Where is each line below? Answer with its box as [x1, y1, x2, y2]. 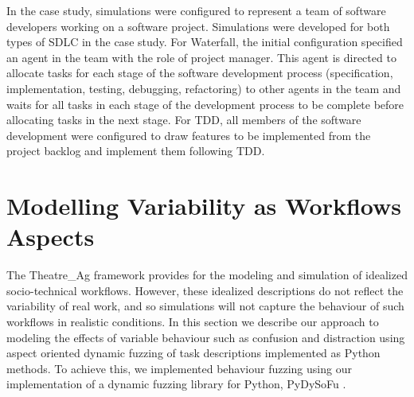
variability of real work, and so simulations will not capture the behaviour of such [6, 298, 404, 314]
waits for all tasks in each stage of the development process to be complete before [6, 95, 404, 112]
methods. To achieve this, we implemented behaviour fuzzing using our [6, 360, 352, 376]
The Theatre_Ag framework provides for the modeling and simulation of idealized [6, 267, 408, 283]
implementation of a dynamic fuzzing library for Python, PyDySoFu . [6, 376, 346, 392]
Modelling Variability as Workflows [6, 189, 402, 222]
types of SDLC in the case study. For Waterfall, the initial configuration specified [6, 33, 403, 50]
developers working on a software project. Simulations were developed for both [6, 18, 390, 34]
